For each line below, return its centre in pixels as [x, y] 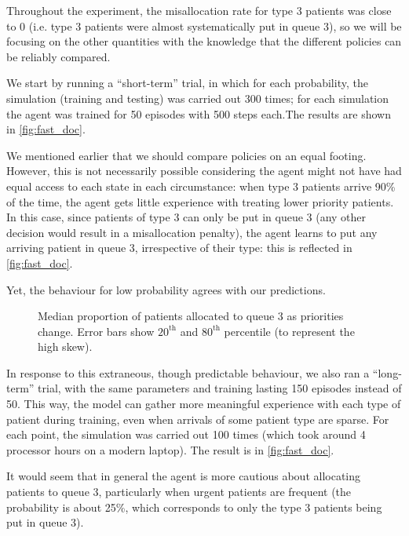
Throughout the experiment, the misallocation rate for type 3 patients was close [199, 10]
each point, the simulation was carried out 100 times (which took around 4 [186, 434]
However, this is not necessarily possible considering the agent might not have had [204, 171]
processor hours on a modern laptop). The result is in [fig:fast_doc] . [170, 449]
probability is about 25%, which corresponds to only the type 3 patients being [194, 507]
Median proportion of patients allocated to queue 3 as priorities [191, 316]
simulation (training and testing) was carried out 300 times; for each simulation [198, 98]
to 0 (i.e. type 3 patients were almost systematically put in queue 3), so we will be [204, 26]
